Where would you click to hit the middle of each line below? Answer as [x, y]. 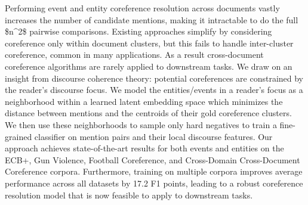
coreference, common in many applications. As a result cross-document [134, 55]
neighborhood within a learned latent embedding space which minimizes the [144, 101]
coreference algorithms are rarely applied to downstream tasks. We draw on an [149, 66]
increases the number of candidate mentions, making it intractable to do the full [152, 19]
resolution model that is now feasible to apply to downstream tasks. [129, 195]
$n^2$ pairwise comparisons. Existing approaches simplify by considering [138, 31]
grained [19, 136]
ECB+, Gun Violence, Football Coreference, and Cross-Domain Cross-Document [153, 159]
